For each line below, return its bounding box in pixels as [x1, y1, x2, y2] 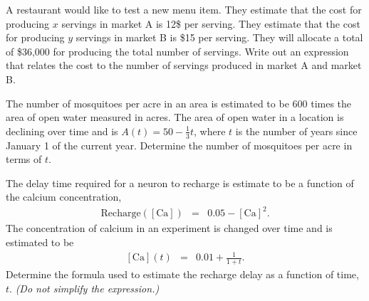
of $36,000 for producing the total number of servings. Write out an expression [6, 43, 349, 58]
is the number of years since [235, 123, 358, 138]
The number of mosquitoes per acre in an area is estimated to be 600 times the [6, 95, 352, 110]
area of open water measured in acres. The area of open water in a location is [6, 110, 344, 125]
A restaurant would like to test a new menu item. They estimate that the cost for [6, 2, 362, 16]
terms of [6, 152, 42, 167]
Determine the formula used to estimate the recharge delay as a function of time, [6, 267, 359, 282]
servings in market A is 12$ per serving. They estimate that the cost [61, 16, 360, 31]
